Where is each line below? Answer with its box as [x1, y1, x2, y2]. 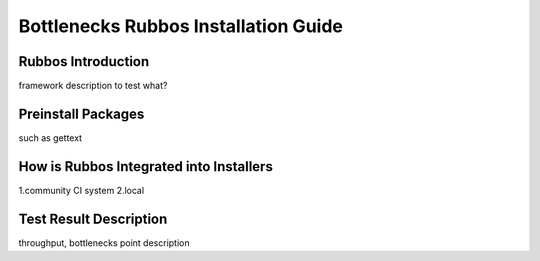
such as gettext [18, 131, 83, 144]
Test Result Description [18, 210, 168, 227]
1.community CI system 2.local [18, 184, 145, 196]
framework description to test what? [18, 80, 168, 92]
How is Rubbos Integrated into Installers [18, 158, 274, 175]
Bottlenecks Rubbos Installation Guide [18, 15, 344, 37]
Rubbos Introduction [18, 53, 150, 70]
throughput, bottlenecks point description [18, 236, 190, 249]
